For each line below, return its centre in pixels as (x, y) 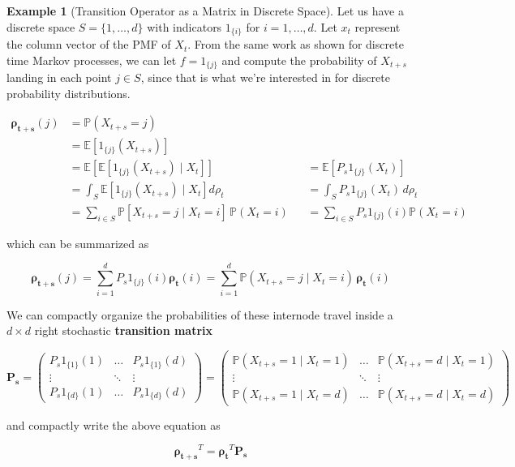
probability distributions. (69, 93)
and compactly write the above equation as (114, 424)
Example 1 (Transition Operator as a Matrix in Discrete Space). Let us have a (205, 11)
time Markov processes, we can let (92, 60)
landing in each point (59, 77)
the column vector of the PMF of (89, 44)
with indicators (185, 26)
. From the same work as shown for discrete (296, 44)
